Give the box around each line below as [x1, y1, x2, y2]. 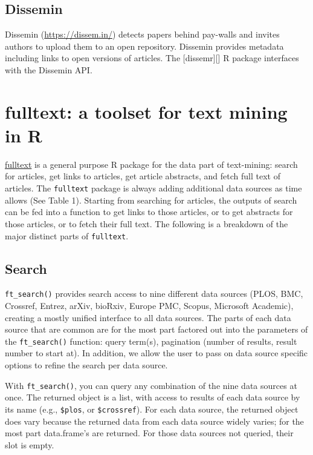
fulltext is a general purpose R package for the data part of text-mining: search [5, 158, 298, 170]
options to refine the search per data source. [5, 359, 168, 371]
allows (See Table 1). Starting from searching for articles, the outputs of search [5, 193, 297, 206]
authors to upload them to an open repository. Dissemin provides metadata [5, 39, 284, 52]
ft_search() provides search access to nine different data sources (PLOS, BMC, [5, 287, 303, 300]
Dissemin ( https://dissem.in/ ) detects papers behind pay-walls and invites [5, 28, 280, 41]
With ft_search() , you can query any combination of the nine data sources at [5, 379, 297, 391]
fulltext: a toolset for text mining [5, 99, 288, 124]
